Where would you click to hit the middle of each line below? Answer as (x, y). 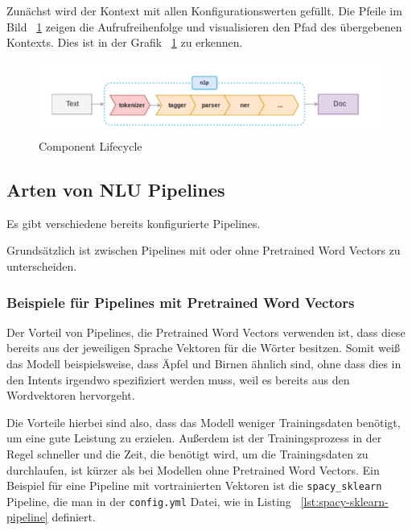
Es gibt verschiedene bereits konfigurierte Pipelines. (134, 223)
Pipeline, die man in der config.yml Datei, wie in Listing (149, 501)
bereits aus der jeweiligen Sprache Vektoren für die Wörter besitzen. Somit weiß (203, 348)
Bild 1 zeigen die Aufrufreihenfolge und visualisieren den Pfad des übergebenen (204, 26)
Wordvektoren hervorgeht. (71, 395)
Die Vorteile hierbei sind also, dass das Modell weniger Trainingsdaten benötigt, (204, 422)
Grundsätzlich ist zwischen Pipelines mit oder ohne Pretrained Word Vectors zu (204, 250)
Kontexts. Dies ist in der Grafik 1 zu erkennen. (125, 42)
